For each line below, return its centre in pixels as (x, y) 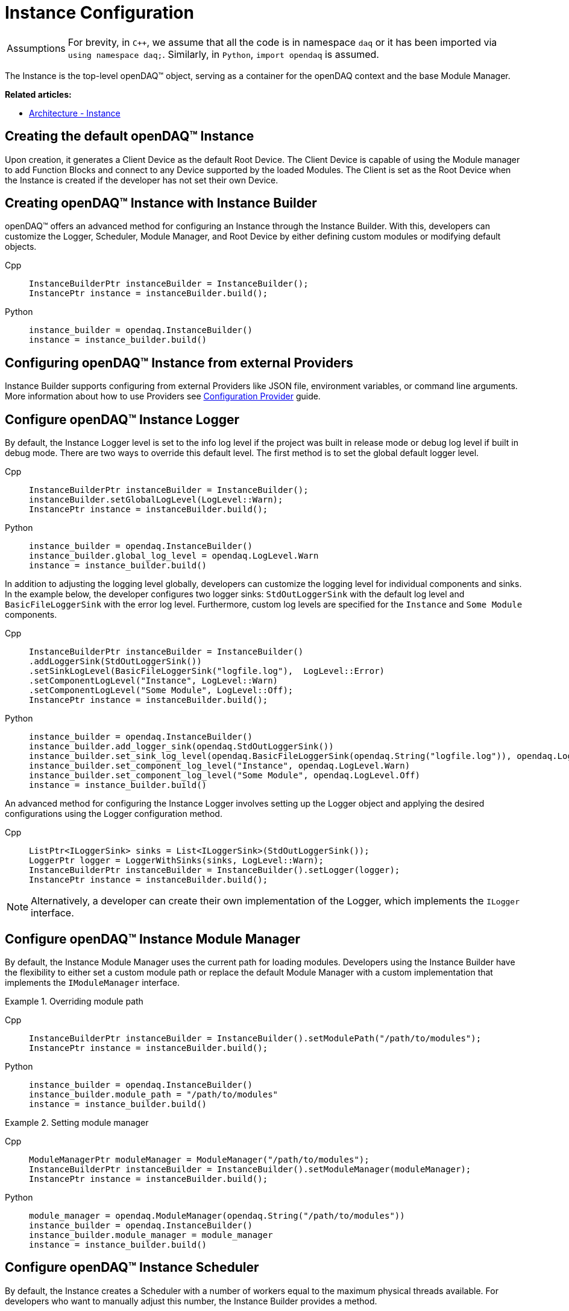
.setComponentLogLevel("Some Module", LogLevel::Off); (161, 690)
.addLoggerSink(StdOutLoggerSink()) (115, 662)
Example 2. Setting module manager (77, 1122)
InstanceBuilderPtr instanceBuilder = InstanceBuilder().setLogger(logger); (215, 870)
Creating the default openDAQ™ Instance (130, 136)
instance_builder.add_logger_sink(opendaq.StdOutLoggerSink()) (181, 747)
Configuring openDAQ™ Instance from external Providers (179, 363)
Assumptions (36, 48)
